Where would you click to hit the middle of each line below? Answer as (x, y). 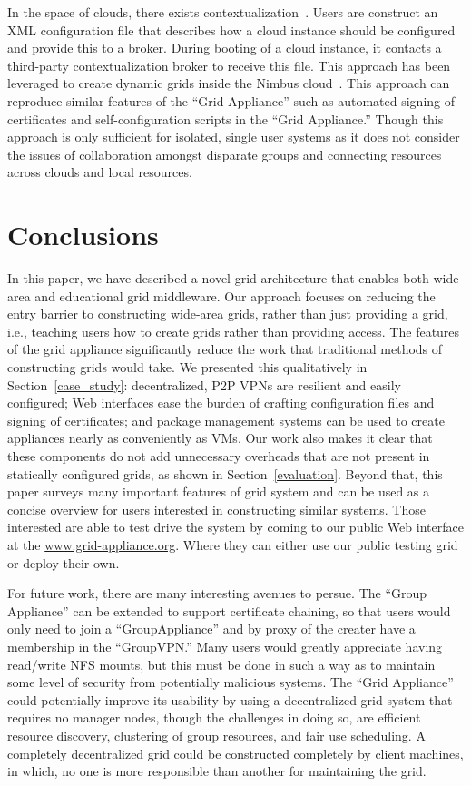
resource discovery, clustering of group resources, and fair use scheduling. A (216, 735)
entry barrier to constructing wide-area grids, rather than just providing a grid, (228, 314)
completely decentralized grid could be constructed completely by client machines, (235, 753)
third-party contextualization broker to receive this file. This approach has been (229, 65)
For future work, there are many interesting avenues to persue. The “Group (217, 593)
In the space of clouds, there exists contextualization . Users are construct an (223, 12)
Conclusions (83, 235)
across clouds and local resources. (100, 172)
